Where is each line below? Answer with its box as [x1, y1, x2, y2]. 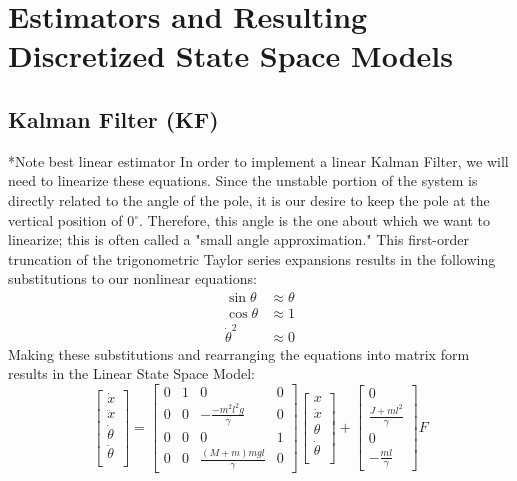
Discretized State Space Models [8, 35, 453, 76]
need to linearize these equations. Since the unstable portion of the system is [8, 170, 478, 191]
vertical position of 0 [8, 209, 135, 230]
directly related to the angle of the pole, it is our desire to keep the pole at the [8, 189, 490, 210]
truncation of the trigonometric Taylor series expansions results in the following [8, 248, 496, 269]
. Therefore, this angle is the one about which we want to [138, 209, 490, 230]
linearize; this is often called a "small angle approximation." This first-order [8, 229, 470, 250]
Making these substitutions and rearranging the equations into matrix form [8, 343, 470, 364]
